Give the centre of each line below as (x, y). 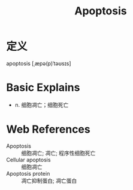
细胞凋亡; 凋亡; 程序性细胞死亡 (58, 153)
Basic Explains (43, 88)
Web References (49, 129)
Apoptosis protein (28, 173)
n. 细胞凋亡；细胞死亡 (42, 105)
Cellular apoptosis (28, 160)
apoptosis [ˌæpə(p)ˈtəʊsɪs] (39, 63)
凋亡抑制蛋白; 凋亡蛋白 (49, 180)
